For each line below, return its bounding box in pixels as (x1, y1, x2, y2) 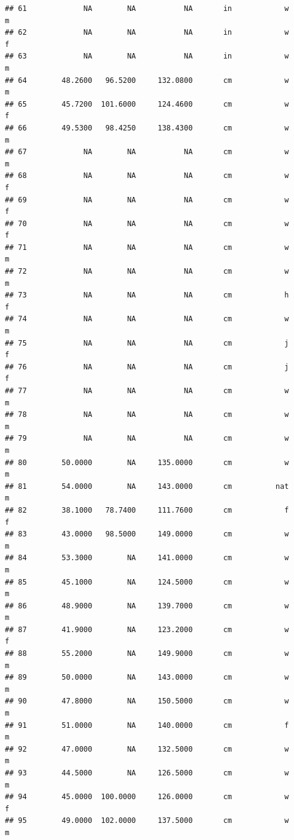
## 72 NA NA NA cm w (5, 267, 289, 276)
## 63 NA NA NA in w (5, 52, 289, 61)
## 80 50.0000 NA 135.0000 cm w (5, 458, 289, 467)
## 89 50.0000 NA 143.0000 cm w (5, 673, 289, 682)
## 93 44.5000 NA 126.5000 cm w (5, 769, 289, 777)
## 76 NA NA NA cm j (5, 362, 289, 371)
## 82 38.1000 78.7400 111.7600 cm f (5, 505, 289, 514)
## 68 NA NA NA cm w (5, 171, 289, 180)
